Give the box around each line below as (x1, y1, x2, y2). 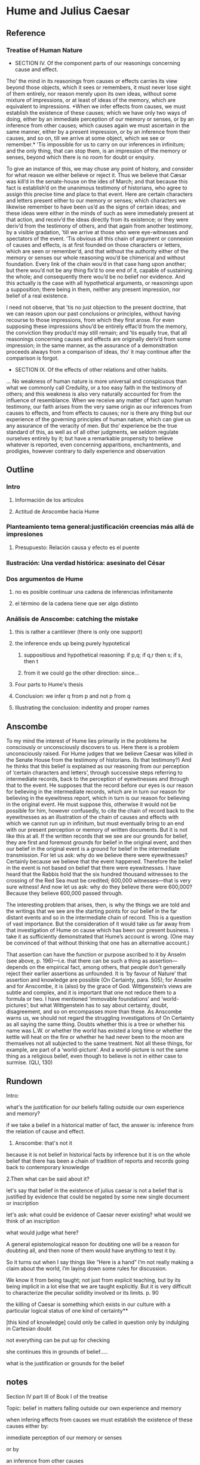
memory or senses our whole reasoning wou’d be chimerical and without (6, 254, 186, 261)
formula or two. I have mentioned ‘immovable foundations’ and (6, 995, 160, 1003)
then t (23, 658, 39, 665)
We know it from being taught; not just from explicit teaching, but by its (6, 1277, 181, 1283)
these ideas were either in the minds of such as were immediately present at (6, 209, 194, 216)
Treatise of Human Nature (6, 46, 83, 54)
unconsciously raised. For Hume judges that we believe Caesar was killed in (6, 750, 193, 757)
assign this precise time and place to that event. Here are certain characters (6, 190, 193, 198)
